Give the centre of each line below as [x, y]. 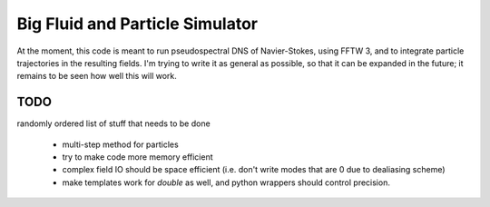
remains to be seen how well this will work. [97, 76]
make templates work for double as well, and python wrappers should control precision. [226, 182]
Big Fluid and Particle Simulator [137, 24]
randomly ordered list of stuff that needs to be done [113, 123]
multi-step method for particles [120, 144]
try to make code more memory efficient [137, 157]
